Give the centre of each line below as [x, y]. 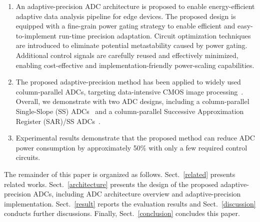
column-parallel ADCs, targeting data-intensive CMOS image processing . [129, 91]
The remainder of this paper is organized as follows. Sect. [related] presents [120, 174]
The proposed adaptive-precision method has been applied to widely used [128, 82]
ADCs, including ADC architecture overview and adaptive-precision [137, 194]
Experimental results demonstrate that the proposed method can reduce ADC [135, 138]
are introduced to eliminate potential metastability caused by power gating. [131, 45]
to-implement [36, 35]
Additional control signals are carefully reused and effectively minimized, [127, 55]
